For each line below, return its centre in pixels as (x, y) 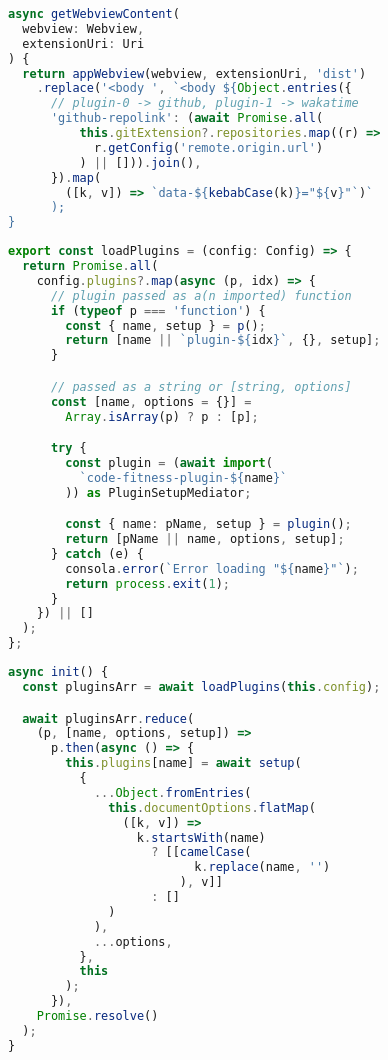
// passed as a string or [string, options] (201, 386)
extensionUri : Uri (83, 43)
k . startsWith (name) (201, 837)
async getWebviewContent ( (94, 14)
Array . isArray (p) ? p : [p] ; (162, 416)
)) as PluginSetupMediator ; (158, 492)
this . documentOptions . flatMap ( (212, 807)
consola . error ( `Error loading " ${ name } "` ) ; (212, 568)
